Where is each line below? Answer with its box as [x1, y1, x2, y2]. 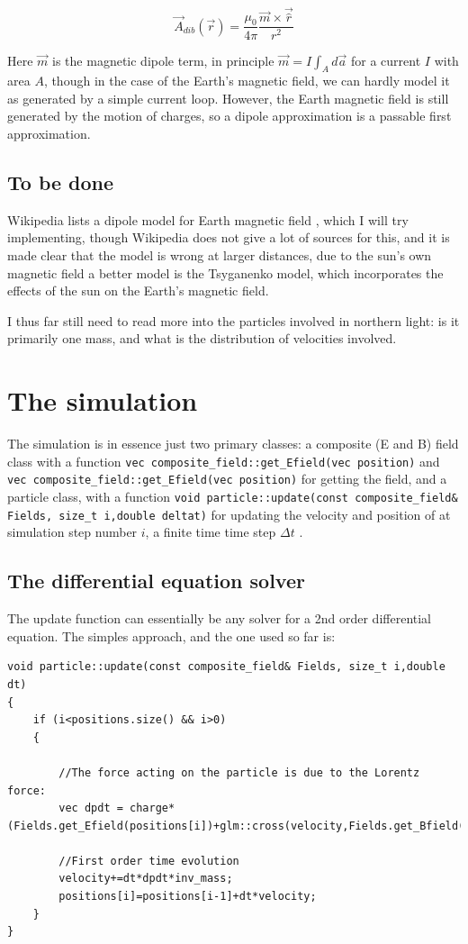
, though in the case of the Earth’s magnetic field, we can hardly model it [43, 71, 450, 90]
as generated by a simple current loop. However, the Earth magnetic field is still [7, 88, 449, 107]
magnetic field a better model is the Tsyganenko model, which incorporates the [7, 263, 444, 282]
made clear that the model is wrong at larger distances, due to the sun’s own [7, 246, 432, 265]
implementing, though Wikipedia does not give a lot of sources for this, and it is [7, 228, 450, 247]
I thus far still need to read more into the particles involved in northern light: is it [7, 311, 460, 330]
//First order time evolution [58, 854, 239, 867]
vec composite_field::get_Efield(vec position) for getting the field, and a [7, 469, 447, 488]
